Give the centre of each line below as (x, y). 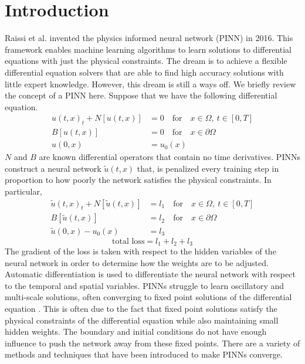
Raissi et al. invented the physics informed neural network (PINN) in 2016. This (149, 38)
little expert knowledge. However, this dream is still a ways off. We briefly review (150, 84)
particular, (23, 191)
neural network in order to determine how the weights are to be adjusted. (137, 262)
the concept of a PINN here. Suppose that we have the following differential (141, 95)
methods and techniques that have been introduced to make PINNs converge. (144, 354)
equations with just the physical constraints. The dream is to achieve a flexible (146, 61)
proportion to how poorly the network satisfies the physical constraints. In (138, 180)
